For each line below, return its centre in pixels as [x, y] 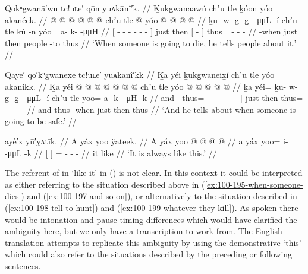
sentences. [23, 265]
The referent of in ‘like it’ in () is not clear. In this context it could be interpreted [154, 173]
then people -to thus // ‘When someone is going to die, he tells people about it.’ [151, 42]
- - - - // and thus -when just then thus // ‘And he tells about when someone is [150, 109]
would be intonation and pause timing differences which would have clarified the [151, 219]
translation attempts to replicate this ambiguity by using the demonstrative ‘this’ [153, 242]
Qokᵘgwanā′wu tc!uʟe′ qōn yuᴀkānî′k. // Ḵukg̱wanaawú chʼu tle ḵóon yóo [139, 8]
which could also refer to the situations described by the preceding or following [149, 254]
